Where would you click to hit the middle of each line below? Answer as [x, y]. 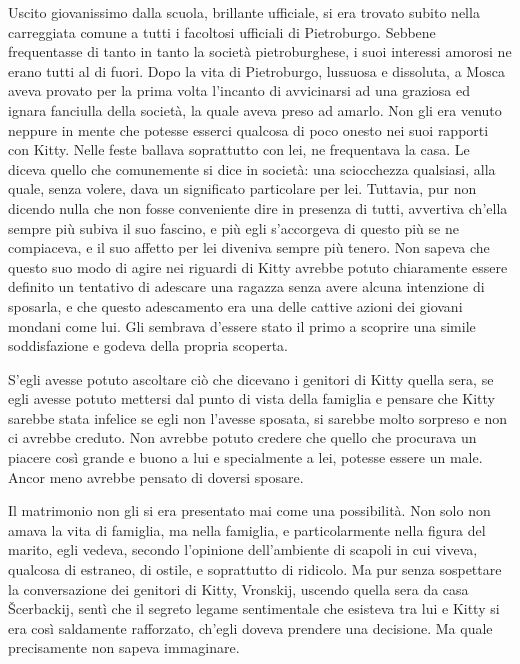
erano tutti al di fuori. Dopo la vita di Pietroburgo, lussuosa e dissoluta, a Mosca [256, 70]
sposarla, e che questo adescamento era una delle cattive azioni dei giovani [235, 305]
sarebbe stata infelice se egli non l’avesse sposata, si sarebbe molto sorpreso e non [258, 417]
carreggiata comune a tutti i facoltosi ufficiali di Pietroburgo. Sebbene [222, 31]
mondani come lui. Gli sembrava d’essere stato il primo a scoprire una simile [242, 325]
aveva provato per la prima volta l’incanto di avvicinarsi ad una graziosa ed [239, 90]
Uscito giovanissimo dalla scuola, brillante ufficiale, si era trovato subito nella [244, 12]
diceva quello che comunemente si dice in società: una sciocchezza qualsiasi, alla [252, 168]
